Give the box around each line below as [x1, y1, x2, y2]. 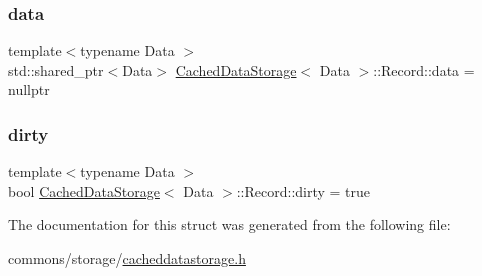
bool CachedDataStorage [8, 180, 160, 201]
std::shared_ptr [8, 59, 104, 80]
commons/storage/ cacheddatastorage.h [8, 248, 246, 268]
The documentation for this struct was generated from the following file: [8, 214, 451, 235]
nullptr [8, 79, 50, 100]
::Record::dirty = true [236, 180, 371, 201]
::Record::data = [373, 59, 475, 80]
